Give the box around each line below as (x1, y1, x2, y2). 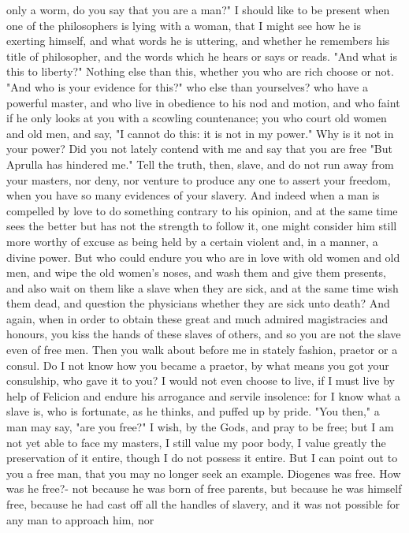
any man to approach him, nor (6, 511, 154, 527)
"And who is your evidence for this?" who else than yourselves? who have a (6, 78, 368, 95)
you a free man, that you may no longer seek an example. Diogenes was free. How (6, 464, 401, 481)
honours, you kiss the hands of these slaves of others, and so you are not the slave (6, 326, 401, 342)
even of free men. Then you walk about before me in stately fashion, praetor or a (6, 341, 398, 358)
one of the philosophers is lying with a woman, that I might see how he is (6, 17, 361, 33)
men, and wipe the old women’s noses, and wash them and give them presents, (6, 264, 386, 281)
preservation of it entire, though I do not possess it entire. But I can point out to (6, 449, 398, 466)
